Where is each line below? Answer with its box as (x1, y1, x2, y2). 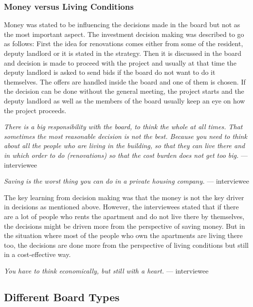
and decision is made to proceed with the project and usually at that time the (4, 57, 236, 68)
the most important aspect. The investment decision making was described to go (4, 29, 244, 39)
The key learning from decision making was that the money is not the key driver (4, 192, 244, 202)
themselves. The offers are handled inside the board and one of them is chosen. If (4, 76, 246, 86)
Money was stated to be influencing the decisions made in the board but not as (4, 19, 240, 30)
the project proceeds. (4, 105, 67, 115)
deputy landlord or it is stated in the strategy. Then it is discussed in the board (4, 48, 241, 58)
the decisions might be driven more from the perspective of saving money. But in (4, 221, 245, 231)
